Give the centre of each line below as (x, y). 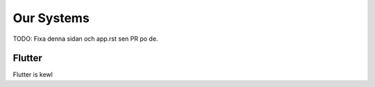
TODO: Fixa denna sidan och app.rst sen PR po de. (85, 39)
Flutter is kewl (33, 75)
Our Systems (51, 18)
